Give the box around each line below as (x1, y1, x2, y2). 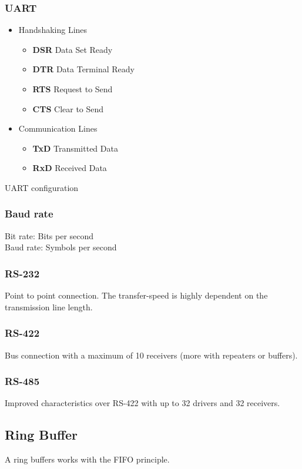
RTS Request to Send (32, 83, 113, 95)
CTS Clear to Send (32, 102, 104, 115)
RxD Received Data (32, 162, 107, 174)
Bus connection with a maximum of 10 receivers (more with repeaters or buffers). (5, 349, 298, 361)
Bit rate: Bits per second (5, 229, 94, 242)
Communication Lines (18, 122, 98, 135)
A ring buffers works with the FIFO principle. (5, 453, 170, 465)
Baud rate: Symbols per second (5, 241, 117, 253)
